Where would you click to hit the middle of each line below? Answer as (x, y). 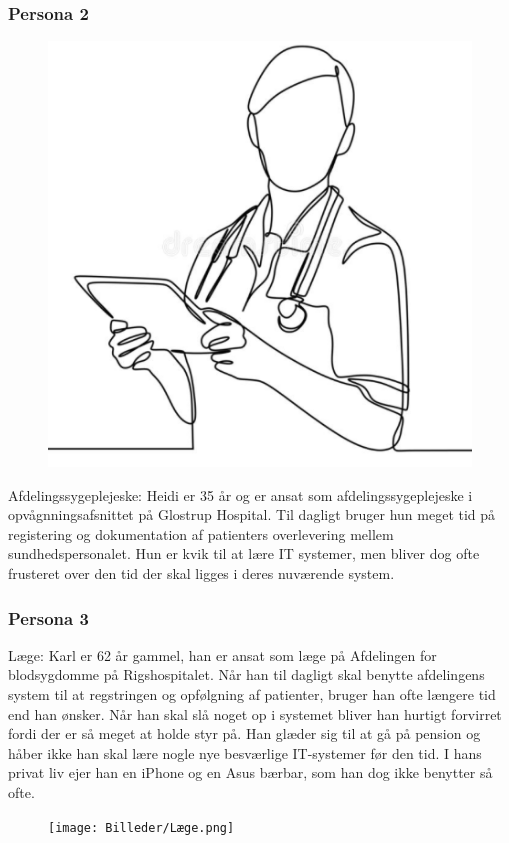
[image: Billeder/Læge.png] (141, 827)
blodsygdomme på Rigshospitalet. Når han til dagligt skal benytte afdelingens (246, 674)
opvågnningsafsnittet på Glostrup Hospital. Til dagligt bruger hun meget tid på (252, 514)
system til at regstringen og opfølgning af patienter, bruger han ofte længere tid (252, 694)
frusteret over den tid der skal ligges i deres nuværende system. (201, 573)
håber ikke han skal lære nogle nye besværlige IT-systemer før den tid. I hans (245, 752)
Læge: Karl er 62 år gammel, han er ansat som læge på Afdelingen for (222, 654)
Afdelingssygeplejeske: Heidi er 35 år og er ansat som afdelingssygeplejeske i (240, 494)
